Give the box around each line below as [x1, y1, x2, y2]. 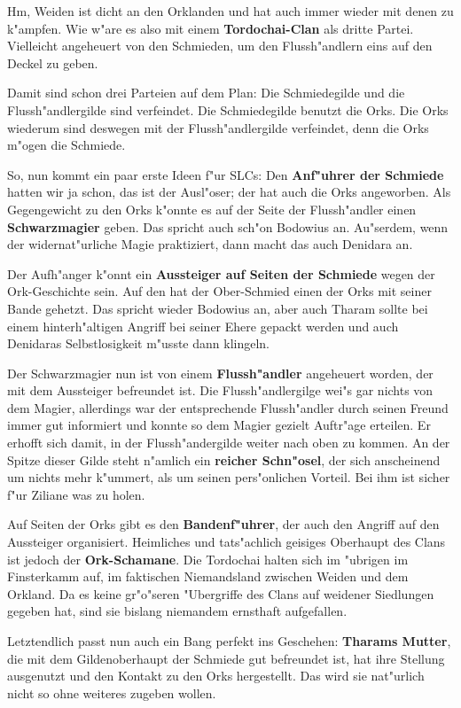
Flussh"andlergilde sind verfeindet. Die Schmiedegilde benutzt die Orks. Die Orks [7, 100, 449, 119]
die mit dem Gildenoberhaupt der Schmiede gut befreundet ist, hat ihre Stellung [7, 649, 445, 667]
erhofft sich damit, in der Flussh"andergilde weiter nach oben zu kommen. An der [7, 433, 450, 452]
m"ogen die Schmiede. [7, 136, 126, 154]
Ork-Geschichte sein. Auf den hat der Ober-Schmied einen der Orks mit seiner [7, 282, 432, 300]
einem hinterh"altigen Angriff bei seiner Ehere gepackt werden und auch [7, 316, 399, 335]
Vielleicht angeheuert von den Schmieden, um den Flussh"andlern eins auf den [7, 36, 433, 55]
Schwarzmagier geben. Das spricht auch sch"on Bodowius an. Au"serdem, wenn [7, 217, 449, 236]
